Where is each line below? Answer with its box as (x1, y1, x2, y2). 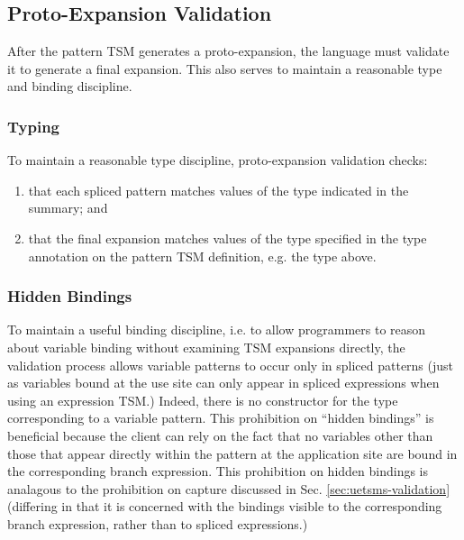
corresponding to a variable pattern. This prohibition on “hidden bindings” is (7, 408, 434, 427)
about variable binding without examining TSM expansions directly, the (7, 337, 405, 356)
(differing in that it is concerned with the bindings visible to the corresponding (7, 497, 442, 516)
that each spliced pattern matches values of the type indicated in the (28, 180, 409, 199)
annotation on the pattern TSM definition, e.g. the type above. (28, 246, 377, 265)
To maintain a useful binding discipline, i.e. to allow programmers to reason (7, 320, 426, 339)
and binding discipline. (7, 77, 132, 96)
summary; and (28, 198, 108, 217)
